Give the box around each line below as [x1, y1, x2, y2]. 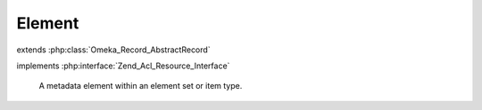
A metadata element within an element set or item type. [38, 81, 243, 91]
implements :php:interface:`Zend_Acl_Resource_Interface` [16, 60, 230, 71]
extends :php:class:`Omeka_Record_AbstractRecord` [16, 44, 211, 55]
